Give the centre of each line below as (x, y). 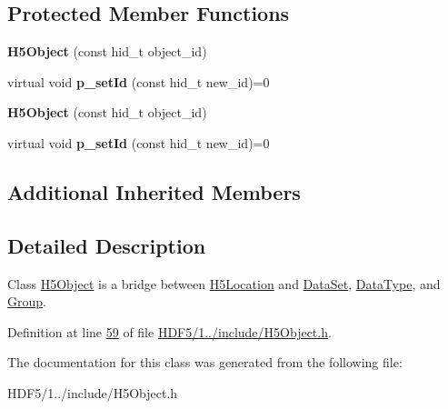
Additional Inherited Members (154, 191)
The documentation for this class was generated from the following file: (205, 362)
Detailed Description (107, 245)
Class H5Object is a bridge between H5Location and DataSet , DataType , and (224, 283)
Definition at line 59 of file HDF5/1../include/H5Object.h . (169, 331)
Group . (27, 301)
